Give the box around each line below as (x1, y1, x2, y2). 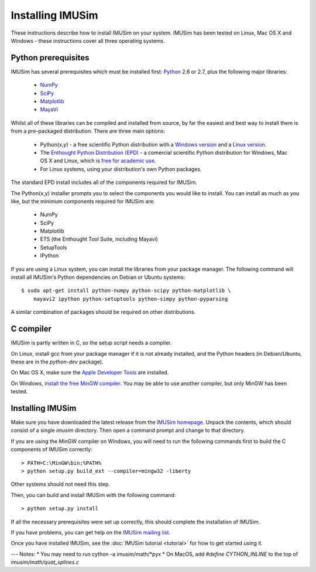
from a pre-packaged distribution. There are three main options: (11, 128, 165, 135)
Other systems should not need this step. (11, 481, 111, 488)
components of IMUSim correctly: (11, 446, 93, 453)
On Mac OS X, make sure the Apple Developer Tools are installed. (11, 369, 169, 376)
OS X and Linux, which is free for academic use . (40, 157, 156, 164)
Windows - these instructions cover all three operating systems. (11, 37, 165, 44)
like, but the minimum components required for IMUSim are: (11, 198, 155, 205)
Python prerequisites (11, 53, 90, 63)
